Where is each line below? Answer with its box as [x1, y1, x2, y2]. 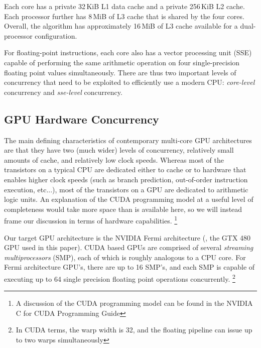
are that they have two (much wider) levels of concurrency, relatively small [4, 145, 234, 155]
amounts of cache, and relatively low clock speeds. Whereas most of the [4, 154, 224, 165]
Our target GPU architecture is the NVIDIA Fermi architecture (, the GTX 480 [4, 232, 251, 243]
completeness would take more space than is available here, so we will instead [4, 203, 242, 214]
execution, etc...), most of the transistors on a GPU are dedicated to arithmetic [4, 184, 248, 194]
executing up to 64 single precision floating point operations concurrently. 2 [4, 272, 235, 284]
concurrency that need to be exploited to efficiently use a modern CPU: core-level [4, 77, 255, 87]
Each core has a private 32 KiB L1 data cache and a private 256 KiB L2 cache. [4, 1, 245, 11]
